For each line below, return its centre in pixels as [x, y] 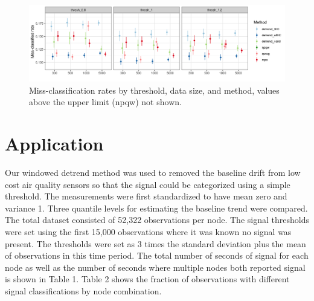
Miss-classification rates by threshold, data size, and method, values [154, 90]
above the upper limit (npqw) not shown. [105, 102]
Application [54, 144]
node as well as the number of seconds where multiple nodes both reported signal [155, 267]
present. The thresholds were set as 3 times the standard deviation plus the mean [155, 243]
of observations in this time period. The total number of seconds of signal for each [157, 255]
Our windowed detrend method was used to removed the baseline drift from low [153, 173]
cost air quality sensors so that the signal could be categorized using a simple [148, 184]
